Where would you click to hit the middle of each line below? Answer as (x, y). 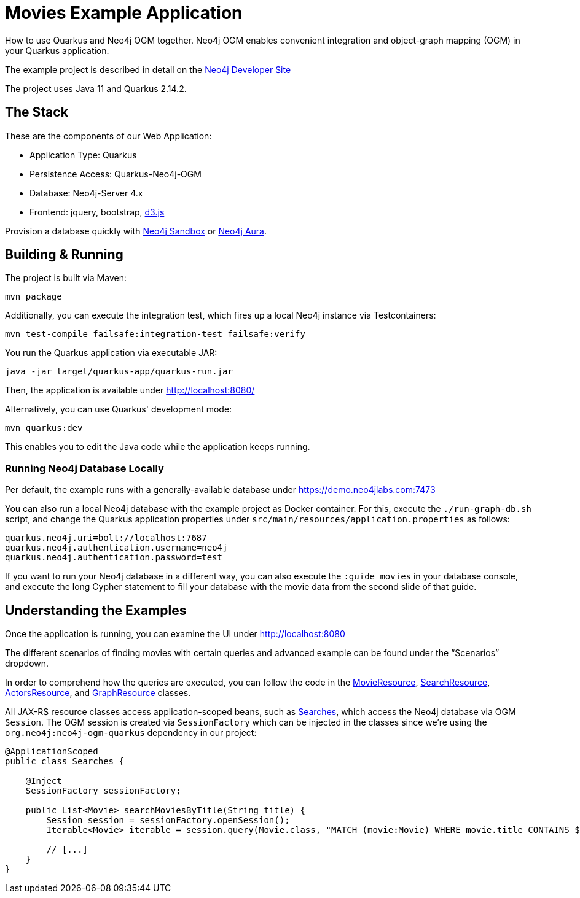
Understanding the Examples (96, 610)
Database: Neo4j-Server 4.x (86, 193)
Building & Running (64, 255)
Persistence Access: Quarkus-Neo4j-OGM (116, 174)
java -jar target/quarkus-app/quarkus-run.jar (119, 372)
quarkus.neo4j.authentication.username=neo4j (116, 548)
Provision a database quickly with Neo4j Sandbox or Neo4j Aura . (136, 231)
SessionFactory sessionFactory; (103, 791)
